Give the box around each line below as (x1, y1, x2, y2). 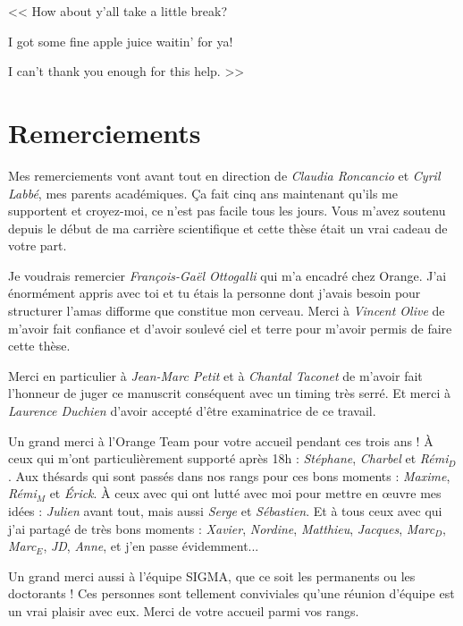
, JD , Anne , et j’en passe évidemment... (43, 537, 259, 555)
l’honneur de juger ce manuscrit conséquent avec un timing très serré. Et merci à (8, 384, 451, 402)
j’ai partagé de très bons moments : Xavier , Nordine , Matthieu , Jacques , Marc (8, 519, 435, 537)
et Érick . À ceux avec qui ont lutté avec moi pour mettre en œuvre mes (49, 484, 442, 503)
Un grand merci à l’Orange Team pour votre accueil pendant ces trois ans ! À (8, 431, 434, 450)
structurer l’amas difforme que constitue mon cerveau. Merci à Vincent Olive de (8, 301, 445, 320)
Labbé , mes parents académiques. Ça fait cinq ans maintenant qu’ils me (8, 183, 398, 202)
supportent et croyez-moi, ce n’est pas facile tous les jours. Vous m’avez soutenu (8, 201, 446, 220)
